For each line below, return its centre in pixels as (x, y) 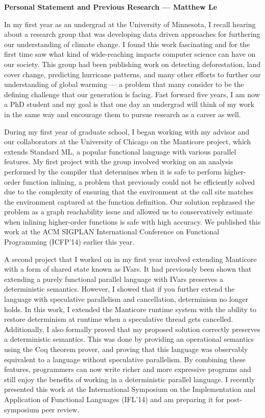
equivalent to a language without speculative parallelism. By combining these (125, 359)
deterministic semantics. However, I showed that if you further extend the (119, 289)
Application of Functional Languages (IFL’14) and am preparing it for (114, 399)
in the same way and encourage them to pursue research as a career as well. (123, 114)
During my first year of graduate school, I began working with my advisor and (127, 131)
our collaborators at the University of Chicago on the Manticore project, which (128, 141)
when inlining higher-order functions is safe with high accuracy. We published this (132, 221)
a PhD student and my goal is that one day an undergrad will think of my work (129, 104)
